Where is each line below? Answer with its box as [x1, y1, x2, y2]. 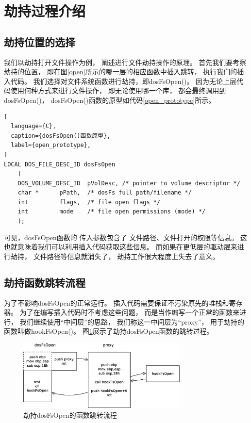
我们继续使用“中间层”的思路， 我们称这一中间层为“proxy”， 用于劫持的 [19, 316, 245, 326]
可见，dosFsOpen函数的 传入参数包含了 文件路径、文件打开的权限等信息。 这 [4, 232, 247, 242]
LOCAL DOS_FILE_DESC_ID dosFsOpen [4, 161, 116, 168]
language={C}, [11, 123, 56, 130]
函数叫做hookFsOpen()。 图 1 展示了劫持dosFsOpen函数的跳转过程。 [4, 326, 214, 336]
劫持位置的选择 [4, 34, 75, 49]
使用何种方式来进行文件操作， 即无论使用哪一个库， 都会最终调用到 [10, 85, 226, 96]
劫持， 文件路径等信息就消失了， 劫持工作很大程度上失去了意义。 [10, 251, 219, 261]
